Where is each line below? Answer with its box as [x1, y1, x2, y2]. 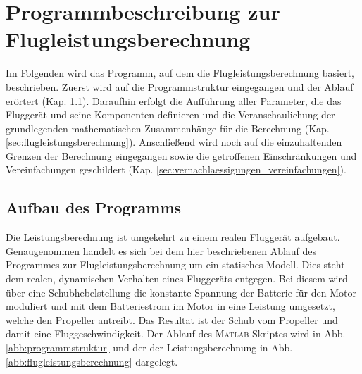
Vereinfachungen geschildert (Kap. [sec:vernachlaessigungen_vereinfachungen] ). [6, 162, 347, 177]
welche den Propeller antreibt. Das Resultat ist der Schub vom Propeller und [6, 312, 338, 327]
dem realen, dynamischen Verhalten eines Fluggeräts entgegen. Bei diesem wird [6, 271, 348, 286]
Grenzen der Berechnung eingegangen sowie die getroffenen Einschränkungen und [6, 148, 357, 163]
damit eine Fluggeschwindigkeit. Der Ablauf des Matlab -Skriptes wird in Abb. [6, 326, 346, 341]
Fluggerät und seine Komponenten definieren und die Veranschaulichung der [6, 107, 335, 122]
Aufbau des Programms [6, 197, 182, 218]
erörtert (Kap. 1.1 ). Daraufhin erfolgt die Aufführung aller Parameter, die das [6, 93, 342, 108]
